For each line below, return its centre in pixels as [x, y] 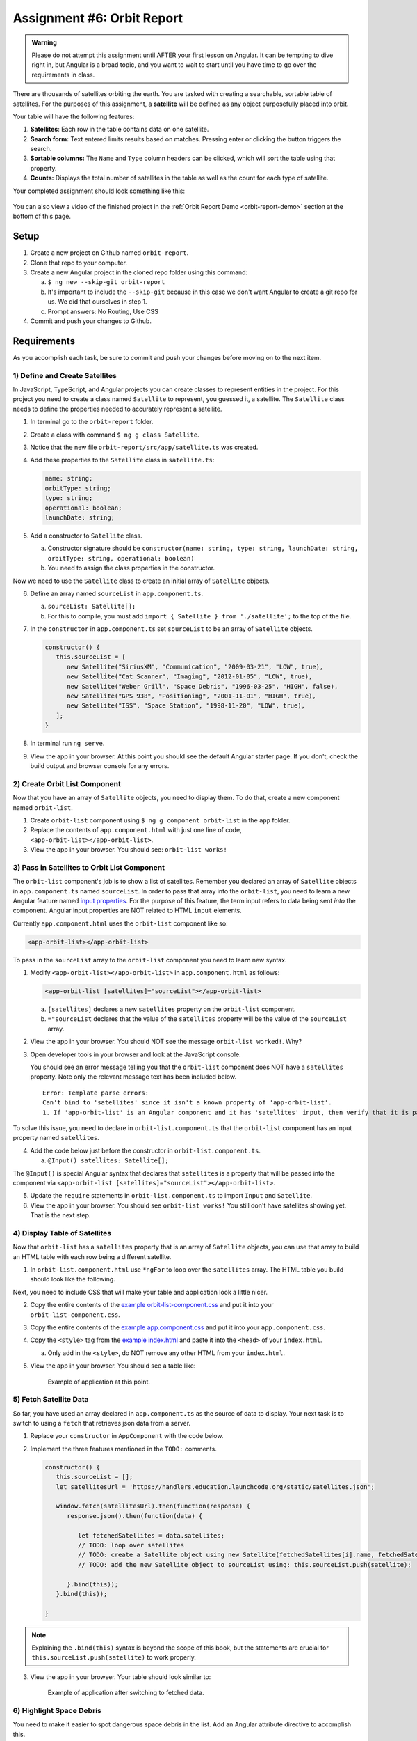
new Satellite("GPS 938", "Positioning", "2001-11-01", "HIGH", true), [191, 696]
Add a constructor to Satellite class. [86, 536]
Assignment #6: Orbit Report [98, 18]
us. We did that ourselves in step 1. [97, 302]
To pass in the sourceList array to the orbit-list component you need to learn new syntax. [150, 960]
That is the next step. [60, 1215]
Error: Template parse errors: [96, 1093]
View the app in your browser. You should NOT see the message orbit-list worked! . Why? [166, 1042]
